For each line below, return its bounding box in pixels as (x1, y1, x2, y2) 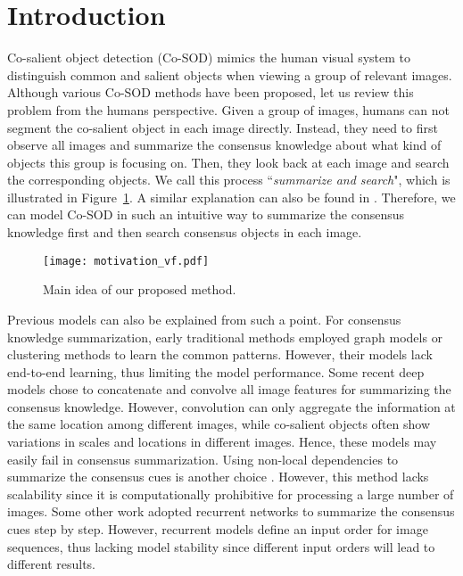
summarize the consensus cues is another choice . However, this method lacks (7, 467, 429, 486)
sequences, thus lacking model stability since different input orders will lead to (7, 537, 435, 555)
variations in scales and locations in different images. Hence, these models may (7, 432, 437, 451)
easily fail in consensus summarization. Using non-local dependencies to (7, 449, 399, 468)
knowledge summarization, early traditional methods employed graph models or (7, 327, 443, 346)
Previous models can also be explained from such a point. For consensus (7, 309, 401, 328)
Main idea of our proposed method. (43, 280, 236, 299)
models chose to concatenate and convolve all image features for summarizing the (7, 380, 451, 399)
